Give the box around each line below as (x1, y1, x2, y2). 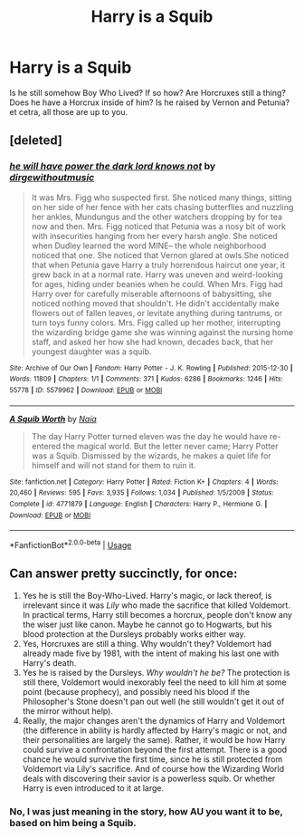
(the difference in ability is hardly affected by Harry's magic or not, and (22, 725, 288, 736)
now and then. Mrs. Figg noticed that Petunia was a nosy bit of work (31, 220, 287, 232)
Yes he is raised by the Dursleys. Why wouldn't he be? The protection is (22, 667, 290, 678)
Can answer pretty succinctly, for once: (9, 566, 238, 582)
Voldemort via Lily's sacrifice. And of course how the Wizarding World (22, 763, 285, 774)
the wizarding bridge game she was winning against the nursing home (31, 326, 294, 337)
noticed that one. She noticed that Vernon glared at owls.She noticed (31, 249, 290, 260)
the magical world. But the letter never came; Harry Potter (62, 440, 279, 451)
